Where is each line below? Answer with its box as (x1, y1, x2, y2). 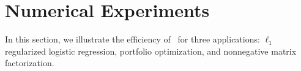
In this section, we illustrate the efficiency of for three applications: (5, 33, 260, 46)
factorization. (5, 56, 54, 69)
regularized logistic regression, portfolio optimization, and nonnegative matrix (5, 44, 297, 57)
